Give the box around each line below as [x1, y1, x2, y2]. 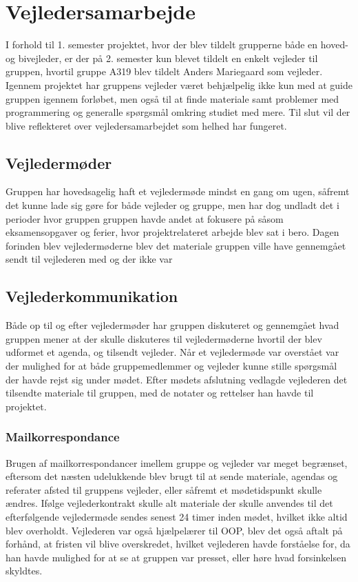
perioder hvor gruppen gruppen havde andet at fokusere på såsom [6, 211, 284, 225]
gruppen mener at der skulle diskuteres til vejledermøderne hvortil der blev [6, 331, 322, 345]
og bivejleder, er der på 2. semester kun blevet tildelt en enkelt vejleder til [6, 50, 318, 65]
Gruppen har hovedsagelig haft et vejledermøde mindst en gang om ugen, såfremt [6, 184, 350, 199]
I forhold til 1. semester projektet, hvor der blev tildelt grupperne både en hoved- [6, 37, 348, 52]
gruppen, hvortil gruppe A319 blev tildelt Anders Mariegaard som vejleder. [6, 64, 323, 79]
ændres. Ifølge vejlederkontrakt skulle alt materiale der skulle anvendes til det [6, 496, 333, 510]
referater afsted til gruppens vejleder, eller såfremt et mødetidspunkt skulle [6, 482, 322, 496]
